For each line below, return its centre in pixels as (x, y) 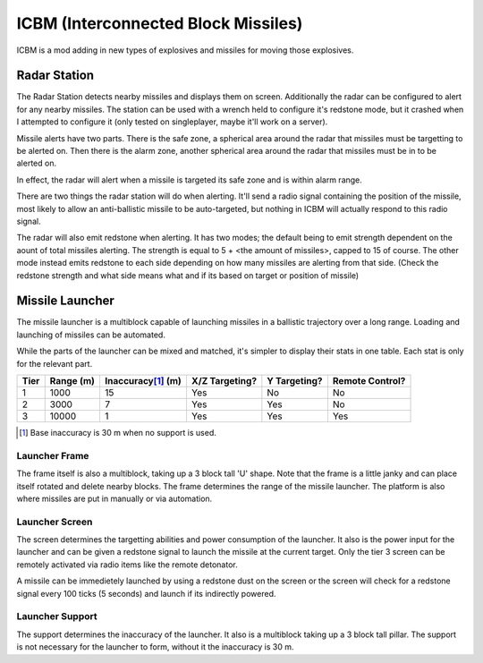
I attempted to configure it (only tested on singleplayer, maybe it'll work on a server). (172, 122)
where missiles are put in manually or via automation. (114, 498)
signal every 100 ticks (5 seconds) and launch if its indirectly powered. (146, 593)
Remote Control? (369, 381)
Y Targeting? (295, 381)
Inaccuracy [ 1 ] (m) (143, 381)
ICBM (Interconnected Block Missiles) (160, 23)
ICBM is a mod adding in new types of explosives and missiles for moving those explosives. (185, 50)
